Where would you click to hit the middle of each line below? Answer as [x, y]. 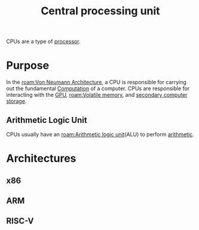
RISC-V [20, 221]
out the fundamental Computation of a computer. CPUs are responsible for [98, 88]
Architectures [41, 159]
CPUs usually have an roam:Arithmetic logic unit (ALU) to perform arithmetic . [100, 134]
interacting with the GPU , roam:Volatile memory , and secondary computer [97, 95]
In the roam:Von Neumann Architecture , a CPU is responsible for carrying [97, 82]
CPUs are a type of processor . [43, 42]
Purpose [28, 65]
